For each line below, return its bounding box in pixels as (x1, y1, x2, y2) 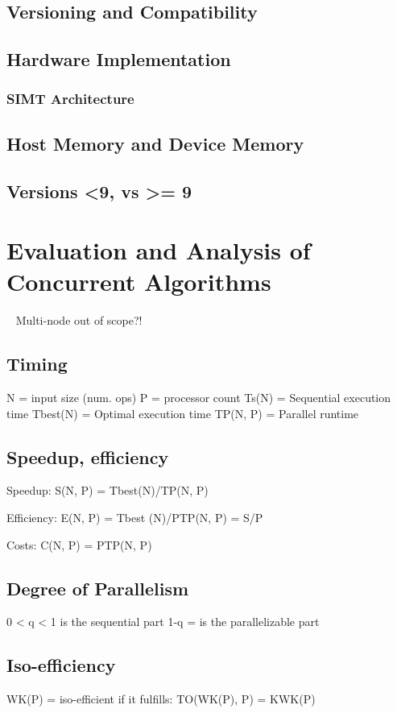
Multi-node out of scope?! (15, 312, 143, 329)
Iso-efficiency (6, 653, 116, 678)
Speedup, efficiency (6, 444, 169, 469)
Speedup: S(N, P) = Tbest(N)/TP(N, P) (6, 482, 209, 499)
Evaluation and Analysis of (6, 234, 311, 267)
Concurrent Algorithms (6, 265, 271, 298)
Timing (6, 351, 68, 376)
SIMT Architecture (6, 89, 134, 109)
